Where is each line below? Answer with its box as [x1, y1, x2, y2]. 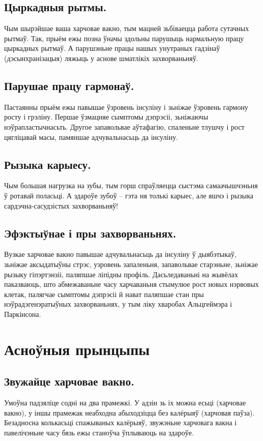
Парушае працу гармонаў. [4, 77, 134, 93]
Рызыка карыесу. [4, 156, 91, 172]
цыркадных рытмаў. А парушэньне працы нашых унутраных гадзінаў [4, 43, 220, 53]
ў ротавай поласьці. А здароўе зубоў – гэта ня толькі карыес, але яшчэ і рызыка [4, 190, 253, 200]
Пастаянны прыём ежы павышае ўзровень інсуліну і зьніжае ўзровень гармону [4, 101, 248, 112]
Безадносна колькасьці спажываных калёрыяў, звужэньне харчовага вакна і [4, 417, 237, 428]
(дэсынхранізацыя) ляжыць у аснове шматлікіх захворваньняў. [4, 52, 198, 63]
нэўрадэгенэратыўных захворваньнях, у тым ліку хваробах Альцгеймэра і [4, 299, 232, 309]
